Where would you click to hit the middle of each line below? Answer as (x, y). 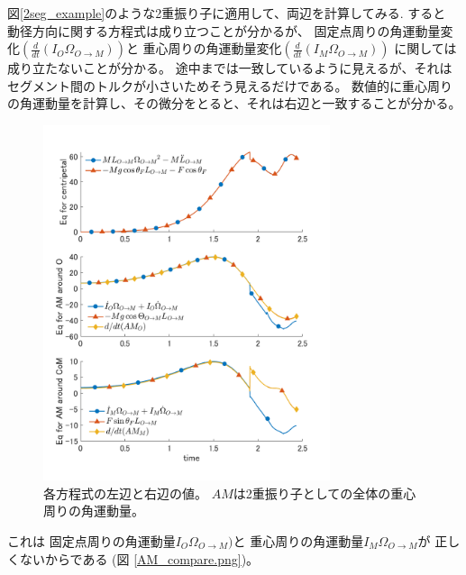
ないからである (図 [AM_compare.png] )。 (139, 558)
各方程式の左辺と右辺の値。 (125, 493)
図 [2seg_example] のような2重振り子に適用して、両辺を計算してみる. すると (227, 13)
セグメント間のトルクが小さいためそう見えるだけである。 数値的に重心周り (230, 85)
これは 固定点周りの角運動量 (91, 540)
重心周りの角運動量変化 (212, 48)
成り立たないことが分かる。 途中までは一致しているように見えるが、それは (230, 68)
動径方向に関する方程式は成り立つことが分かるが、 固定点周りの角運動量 (224, 30)
